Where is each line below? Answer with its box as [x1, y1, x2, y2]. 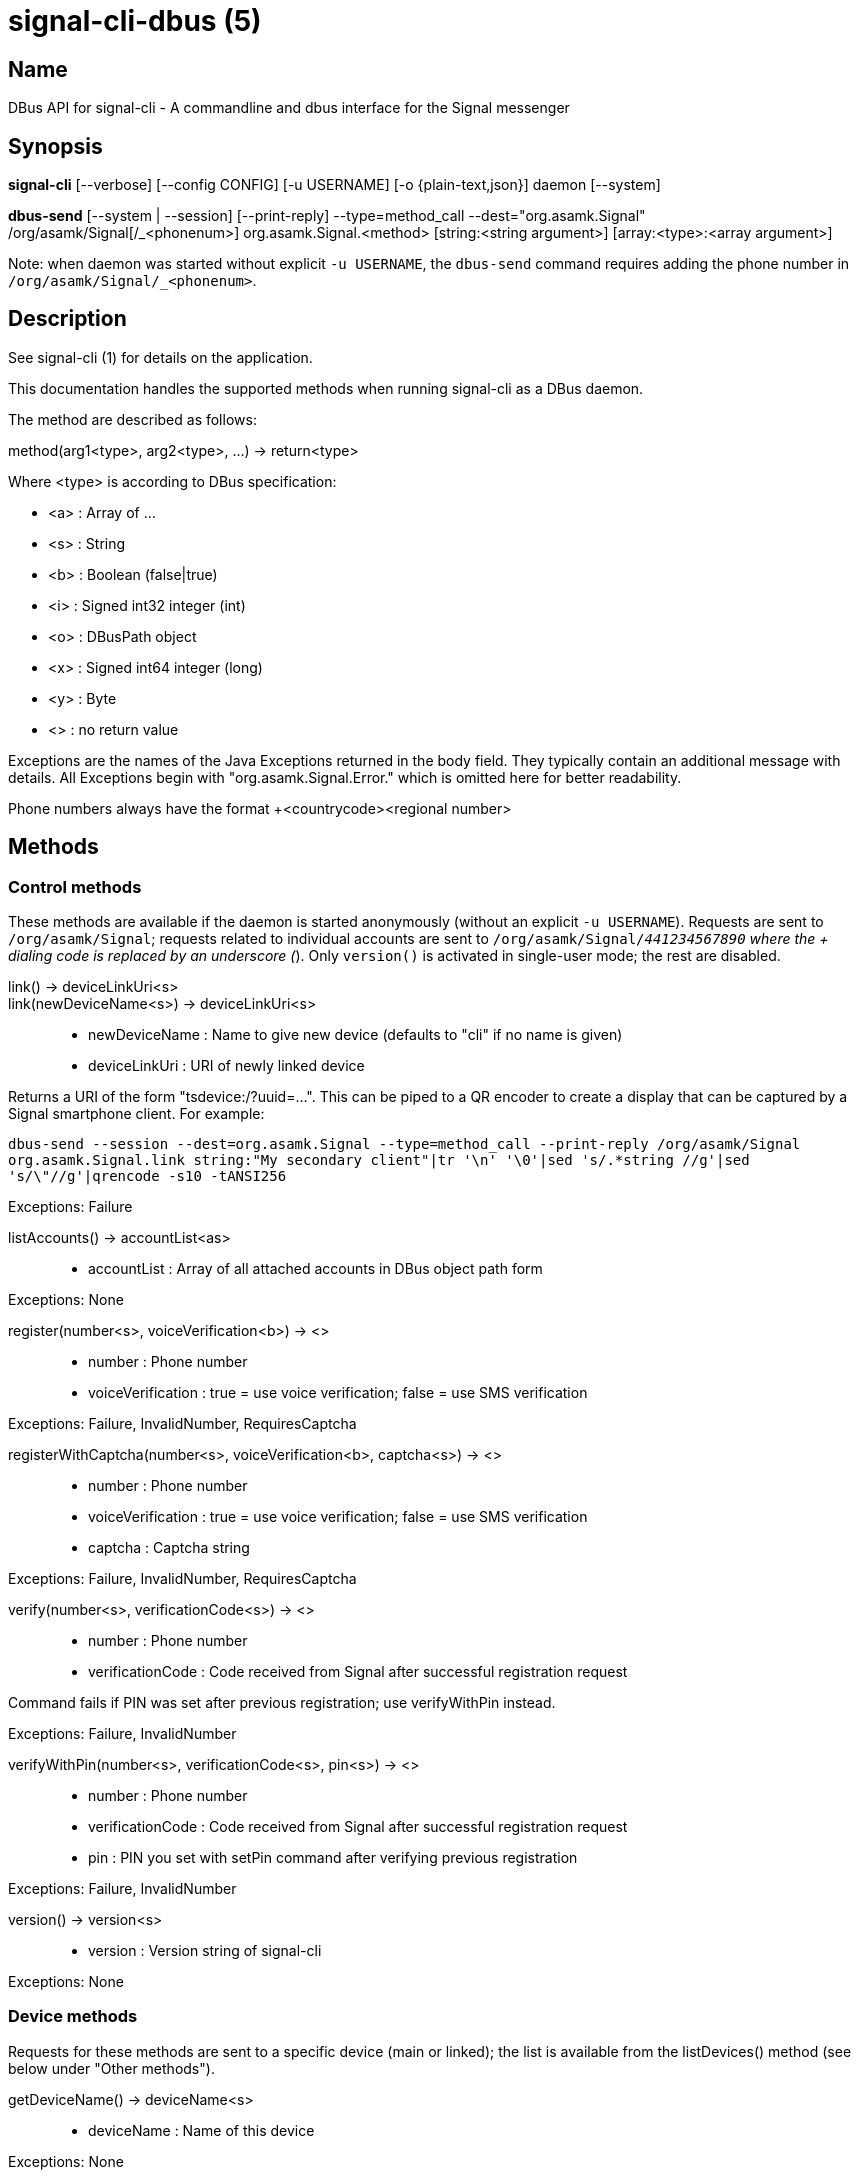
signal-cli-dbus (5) [8, 4, 262, 38]
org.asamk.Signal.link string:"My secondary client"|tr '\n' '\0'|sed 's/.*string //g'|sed [8, 1152, 750, 1169]
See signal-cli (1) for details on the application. [8, 348, 313, 366]
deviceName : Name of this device [88, 2121, 315, 2139]
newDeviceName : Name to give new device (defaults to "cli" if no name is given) [88, 1026, 623, 1044]
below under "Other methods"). [8, 2059, 215, 2077]
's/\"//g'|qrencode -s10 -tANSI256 [8, 1168, 287, 1185]
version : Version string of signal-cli [88, 1942, 322, 1960]
